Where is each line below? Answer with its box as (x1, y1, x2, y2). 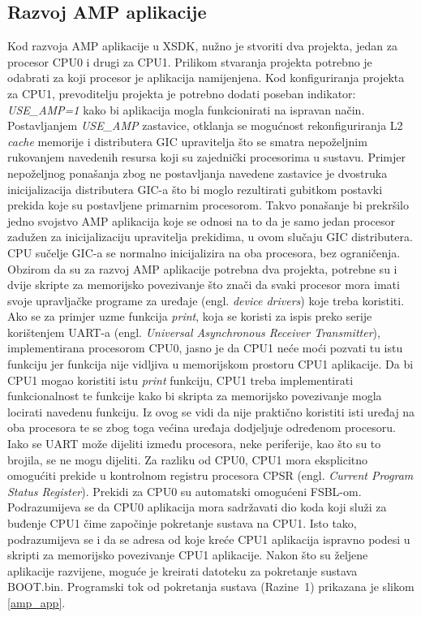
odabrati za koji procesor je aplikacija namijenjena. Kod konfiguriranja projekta (7, 69, 405, 86)
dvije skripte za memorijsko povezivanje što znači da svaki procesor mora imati (7, 276, 400, 293)
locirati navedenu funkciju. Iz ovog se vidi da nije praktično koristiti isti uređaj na (7, 403, 415, 420)
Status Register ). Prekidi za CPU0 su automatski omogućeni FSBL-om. (7, 482, 362, 499)
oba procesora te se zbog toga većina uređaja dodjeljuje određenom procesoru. (7, 419, 396, 436)
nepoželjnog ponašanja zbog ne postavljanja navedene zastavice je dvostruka (7, 164, 388, 181)
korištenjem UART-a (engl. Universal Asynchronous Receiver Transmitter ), (7, 323, 380, 340)
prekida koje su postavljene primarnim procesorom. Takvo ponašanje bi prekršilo (7, 196, 409, 214)
